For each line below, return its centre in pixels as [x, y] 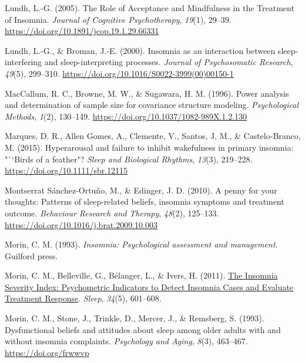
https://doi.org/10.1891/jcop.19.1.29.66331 [82, 31]
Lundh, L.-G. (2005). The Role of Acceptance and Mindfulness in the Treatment [150, 8]
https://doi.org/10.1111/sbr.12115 [66, 170]
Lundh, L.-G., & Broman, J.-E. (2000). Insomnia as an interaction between [140, 50]
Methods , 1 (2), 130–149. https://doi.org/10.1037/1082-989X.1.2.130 [126, 116]
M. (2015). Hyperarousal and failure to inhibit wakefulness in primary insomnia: [149, 147]
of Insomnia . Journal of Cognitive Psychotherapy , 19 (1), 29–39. [118, 19]
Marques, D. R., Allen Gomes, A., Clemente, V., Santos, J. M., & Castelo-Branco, [153, 136]
